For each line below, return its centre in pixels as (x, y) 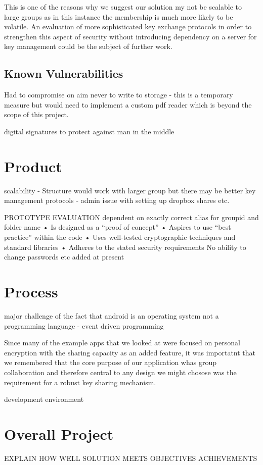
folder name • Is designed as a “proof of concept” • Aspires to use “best (118, 227)
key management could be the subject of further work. (88, 46)
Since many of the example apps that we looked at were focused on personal (122, 343)
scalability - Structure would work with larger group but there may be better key (130, 190)
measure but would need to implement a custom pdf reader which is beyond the (128, 104)
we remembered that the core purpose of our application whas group (110, 362)
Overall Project (59, 433)
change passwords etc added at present (64, 257)
